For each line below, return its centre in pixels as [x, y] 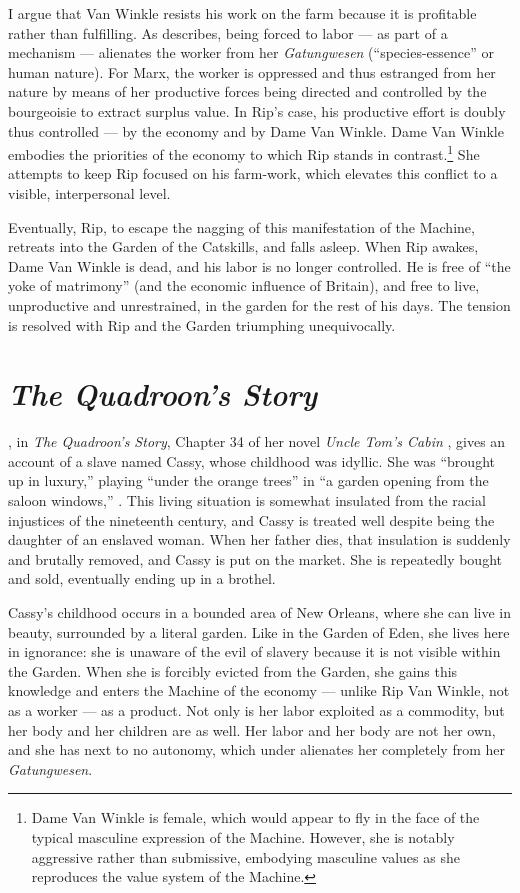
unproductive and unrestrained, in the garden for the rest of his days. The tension [259, 304]
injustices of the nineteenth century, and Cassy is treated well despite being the [251, 519]
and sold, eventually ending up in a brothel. [142, 578]
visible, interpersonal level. [89, 193]
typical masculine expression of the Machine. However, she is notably [243, 836]
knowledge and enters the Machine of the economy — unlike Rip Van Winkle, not [259, 690]
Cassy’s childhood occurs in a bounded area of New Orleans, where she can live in [260, 612]
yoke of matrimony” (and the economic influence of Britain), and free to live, [244, 285]
